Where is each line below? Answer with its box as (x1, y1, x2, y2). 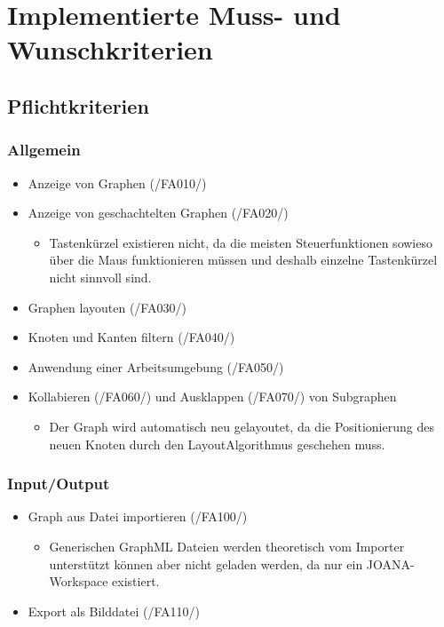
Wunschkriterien (7, 31, 213, 67)
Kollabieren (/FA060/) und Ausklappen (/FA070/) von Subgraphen (28, 387, 397, 406)
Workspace (49, 572, 108, 591)
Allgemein (7, 139, 81, 161)
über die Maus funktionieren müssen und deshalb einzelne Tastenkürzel (49, 250, 438, 269)
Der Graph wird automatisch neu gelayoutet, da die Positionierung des (49, 417, 434, 435)
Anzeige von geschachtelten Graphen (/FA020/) (28, 203, 289, 222)
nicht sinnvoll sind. (49, 267, 152, 286)
